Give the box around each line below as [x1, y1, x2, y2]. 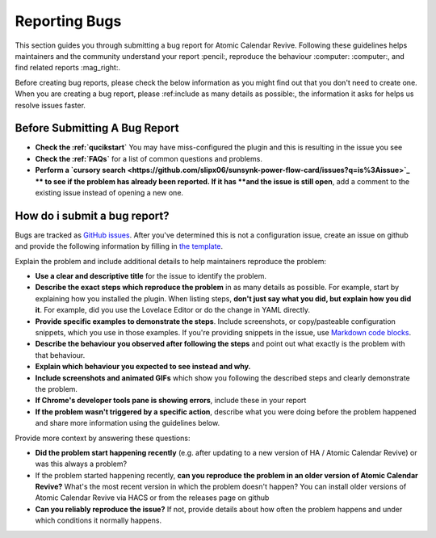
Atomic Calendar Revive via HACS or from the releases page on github [35, 493, 270, 502]
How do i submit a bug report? [15, 208, 170, 222]
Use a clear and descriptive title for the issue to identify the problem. [35, 271, 266, 281]
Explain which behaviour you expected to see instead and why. [35, 362, 251, 372]
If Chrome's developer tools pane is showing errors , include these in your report [35, 396, 307, 406]
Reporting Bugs [15, 12, 122, 30]
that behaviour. [35, 350, 86, 359]
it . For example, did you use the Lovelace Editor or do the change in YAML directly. [35, 305, 311, 315]
